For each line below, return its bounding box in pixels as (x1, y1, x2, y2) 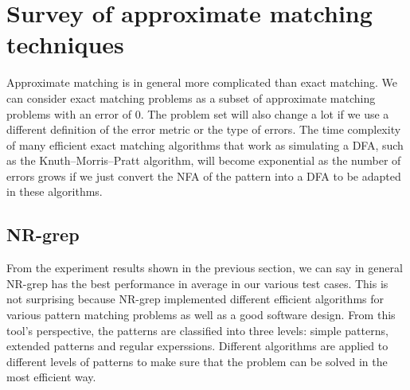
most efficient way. (6, 369, 96, 385)
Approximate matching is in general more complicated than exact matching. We (6, 74, 397, 91)
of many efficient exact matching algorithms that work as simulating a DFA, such (6, 136, 404, 153)
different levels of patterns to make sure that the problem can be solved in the (6, 353, 388, 369)
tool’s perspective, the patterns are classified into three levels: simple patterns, (6, 322, 389, 338)
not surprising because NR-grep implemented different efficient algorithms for (6, 291, 384, 307)
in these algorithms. (6, 183, 103, 200)
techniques (6, 28, 124, 60)
